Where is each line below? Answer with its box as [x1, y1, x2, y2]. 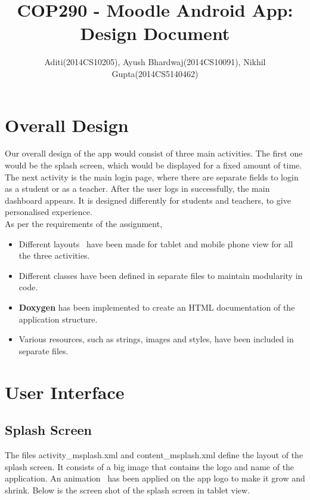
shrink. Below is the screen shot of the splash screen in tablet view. [5, 483, 250, 496]
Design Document [80, 21, 230, 45]
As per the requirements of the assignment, [5, 217, 163, 229]
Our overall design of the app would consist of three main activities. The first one [5, 147, 303, 159]
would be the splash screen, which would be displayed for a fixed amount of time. [5, 159, 302, 171]
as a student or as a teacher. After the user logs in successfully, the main [5, 182, 270, 195]
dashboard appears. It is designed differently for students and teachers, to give [5, 194, 291, 206]
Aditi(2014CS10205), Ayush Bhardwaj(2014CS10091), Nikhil [44, 56, 266, 68]
